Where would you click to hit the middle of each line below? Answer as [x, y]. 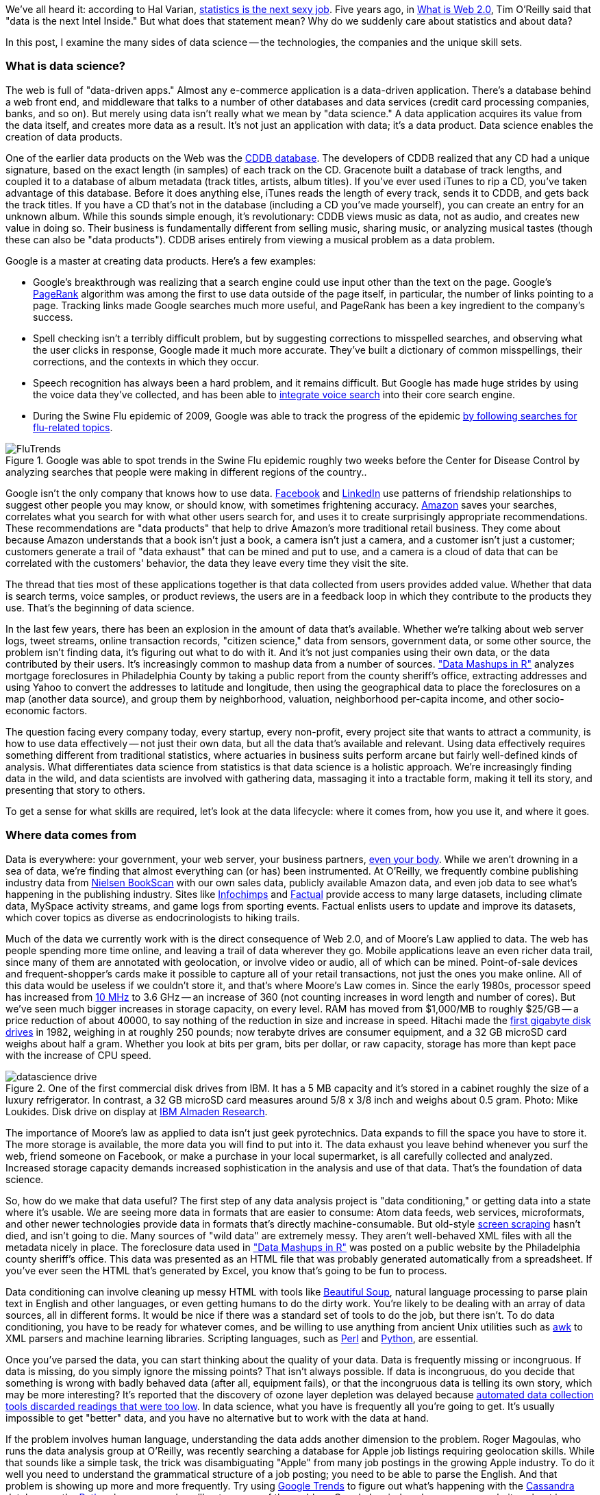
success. [53, 317]
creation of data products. [64, 136]
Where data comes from [71, 835]
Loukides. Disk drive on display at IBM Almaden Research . [137, 1111]
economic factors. [47, 710]
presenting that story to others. [76, 790]
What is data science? [65, 66]
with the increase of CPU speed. [78, 1055]
